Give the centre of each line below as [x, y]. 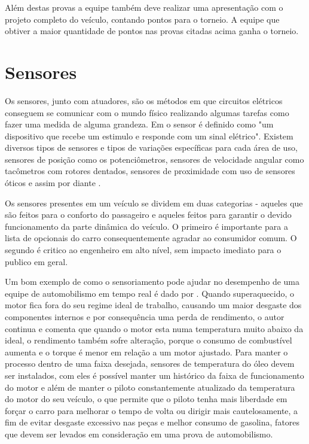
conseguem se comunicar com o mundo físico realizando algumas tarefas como [147, 112]
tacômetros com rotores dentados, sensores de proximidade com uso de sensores [150, 171]
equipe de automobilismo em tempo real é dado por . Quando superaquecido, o [150, 293]
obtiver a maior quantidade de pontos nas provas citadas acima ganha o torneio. [152, 31]
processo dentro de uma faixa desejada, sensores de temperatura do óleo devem [150, 364]
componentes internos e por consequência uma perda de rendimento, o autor [145, 317]
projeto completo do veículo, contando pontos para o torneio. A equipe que [142, 19]
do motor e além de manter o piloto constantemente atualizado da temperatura [150, 387]
